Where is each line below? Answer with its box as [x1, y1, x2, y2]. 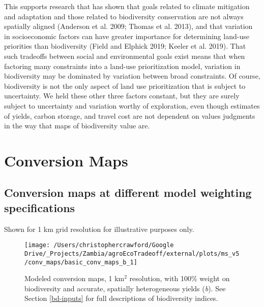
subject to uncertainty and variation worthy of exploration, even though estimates [4, 100, 260, 111]
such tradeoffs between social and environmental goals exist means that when [4, 50, 245, 61]
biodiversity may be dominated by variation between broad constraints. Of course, [4, 71, 260, 81]
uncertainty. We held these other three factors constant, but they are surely [4, 90, 240, 101]
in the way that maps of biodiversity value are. [4, 120, 150, 131]
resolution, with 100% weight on [129, 273, 230, 284]
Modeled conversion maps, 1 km [24, 273, 125, 284]
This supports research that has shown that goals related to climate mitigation [4, 1, 250, 11]
